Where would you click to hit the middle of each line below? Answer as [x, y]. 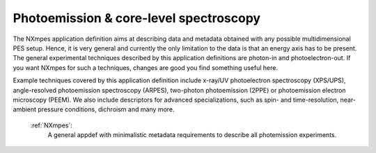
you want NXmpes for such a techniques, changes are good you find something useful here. [146, 67]
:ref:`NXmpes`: [52, 125]
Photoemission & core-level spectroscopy [137, 18]
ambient [25, 109]
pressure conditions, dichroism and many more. [106, 109]
